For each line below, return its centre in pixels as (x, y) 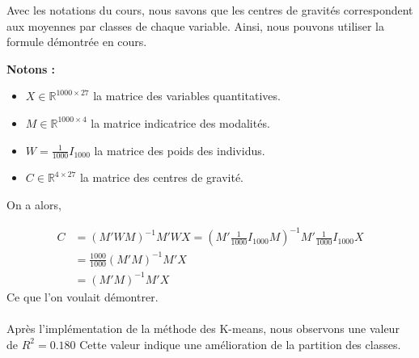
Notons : (31, 68)
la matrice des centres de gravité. (162, 177)
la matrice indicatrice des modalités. (180, 122)
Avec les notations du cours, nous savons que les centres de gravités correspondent (210, 10)
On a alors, (34, 204)
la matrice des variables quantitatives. (187, 96)
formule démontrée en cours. (77, 42)
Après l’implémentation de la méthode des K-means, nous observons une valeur (203, 329)
